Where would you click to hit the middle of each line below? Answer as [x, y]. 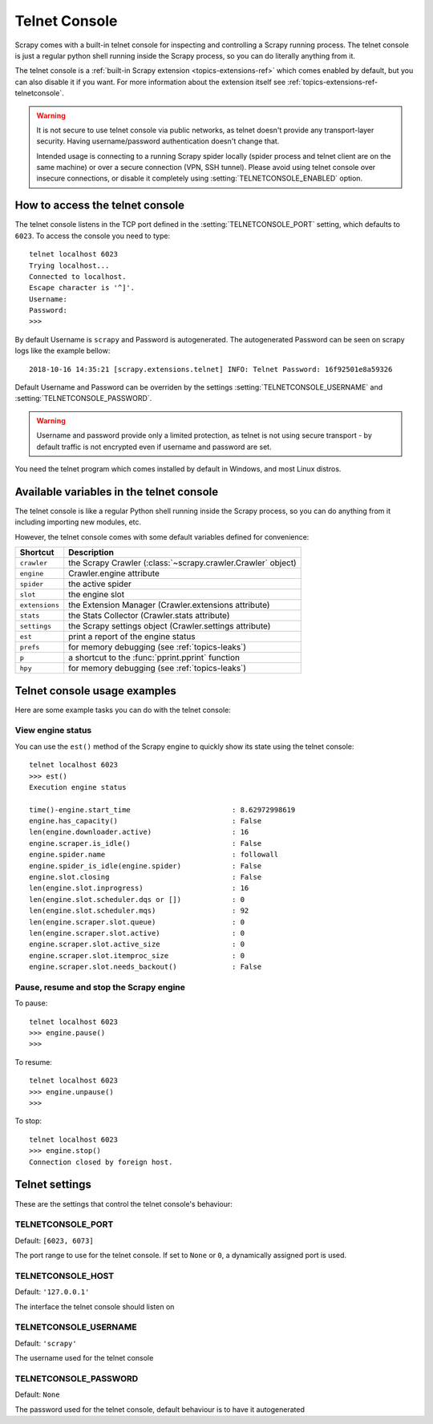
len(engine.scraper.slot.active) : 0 [137, 933]
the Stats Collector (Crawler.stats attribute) [149, 616]
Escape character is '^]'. [82, 288]
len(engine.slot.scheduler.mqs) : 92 [139, 911]
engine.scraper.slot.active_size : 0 [137, 945]
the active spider [100, 584]
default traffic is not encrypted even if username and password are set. [154, 447]
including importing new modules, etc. [78, 522]
